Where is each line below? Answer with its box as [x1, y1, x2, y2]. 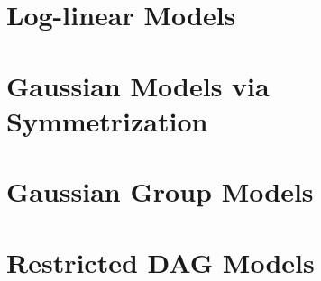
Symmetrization [6, 102, 208, 139]
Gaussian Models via [6, 67, 270, 104]
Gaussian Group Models [6, 173, 314, 210]
